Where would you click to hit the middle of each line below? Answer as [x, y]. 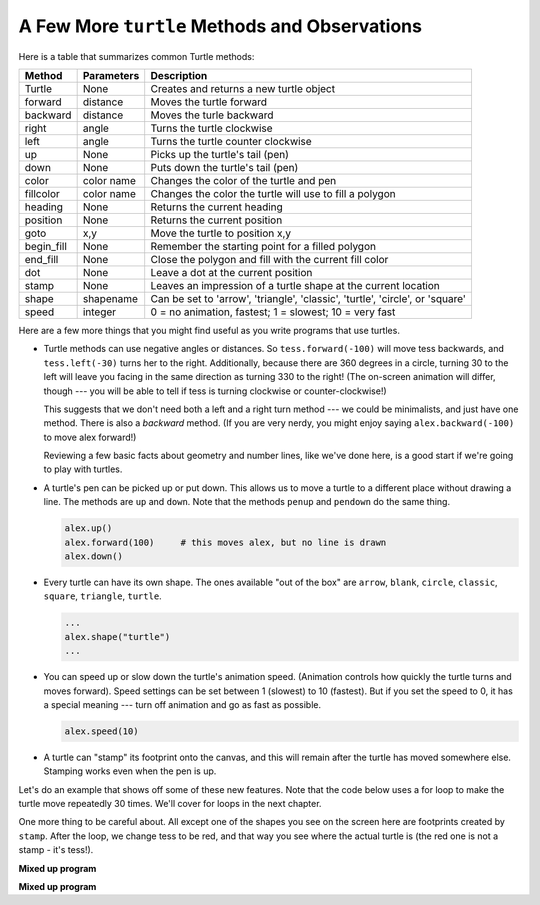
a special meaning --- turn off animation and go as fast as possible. [182, 704]
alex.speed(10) [101, 731]
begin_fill [45, 246]
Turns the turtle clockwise [212, 128]
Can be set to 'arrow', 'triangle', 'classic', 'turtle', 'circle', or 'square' [308, 298]
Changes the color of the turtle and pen [243, 180]
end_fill [41, 259]
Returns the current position [216, 220]
